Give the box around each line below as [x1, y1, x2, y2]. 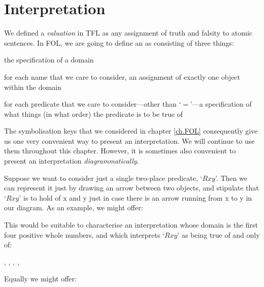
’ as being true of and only [177, 229, 260, 240]
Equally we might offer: [4, 273, 77, 284]
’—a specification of [190, 99, 252, 109]
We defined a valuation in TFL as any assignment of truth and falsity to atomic [4, 27, 253, 38]
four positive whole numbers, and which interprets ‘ [4, 229, 164, 240]
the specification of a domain [4, 54, 94, 65]
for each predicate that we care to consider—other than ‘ [4, 99, 181, 109]
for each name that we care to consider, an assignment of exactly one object [4, 71, 241, 82]
